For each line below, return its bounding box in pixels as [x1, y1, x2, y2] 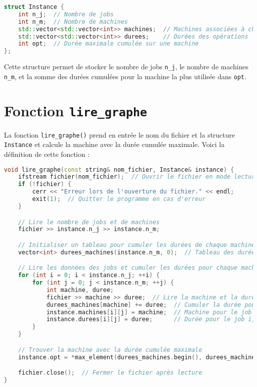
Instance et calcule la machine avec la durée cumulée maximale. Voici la [4, 139, 225, 149]
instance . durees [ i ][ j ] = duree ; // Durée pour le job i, [46, 316, 256, 323]
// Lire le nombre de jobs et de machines [18, 218, 160, 226]
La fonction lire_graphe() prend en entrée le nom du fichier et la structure [4, 129, 235, 140]
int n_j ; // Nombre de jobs [18, 10, 114, 18]
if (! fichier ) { [18, 181, 72, 188]
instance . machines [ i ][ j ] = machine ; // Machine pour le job [46, 308, 252, 316]
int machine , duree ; [46, 286, 114, 293]
